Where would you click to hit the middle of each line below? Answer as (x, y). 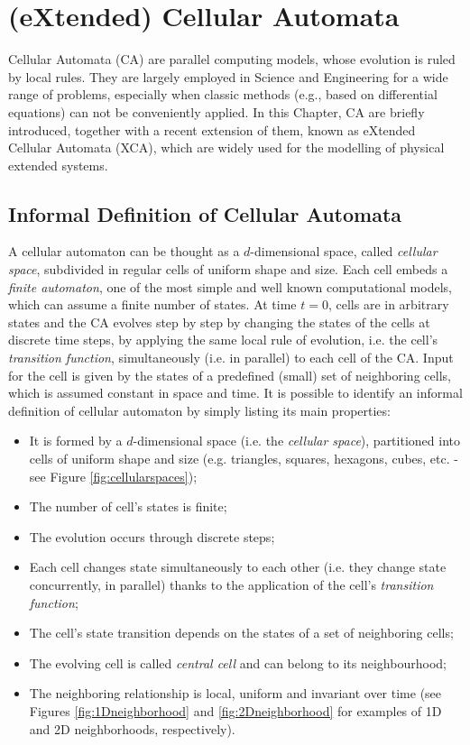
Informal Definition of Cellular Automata (205, 213)
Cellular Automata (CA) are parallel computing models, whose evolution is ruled (232, 59)
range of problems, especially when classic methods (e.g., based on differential (223, 94)
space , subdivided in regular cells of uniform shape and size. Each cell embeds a (228, 269)
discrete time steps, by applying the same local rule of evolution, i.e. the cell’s (223, 340)
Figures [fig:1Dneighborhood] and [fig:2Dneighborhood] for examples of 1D (235, 710)
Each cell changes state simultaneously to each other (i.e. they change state (238, 567)
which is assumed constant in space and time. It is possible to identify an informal (235, 393)
